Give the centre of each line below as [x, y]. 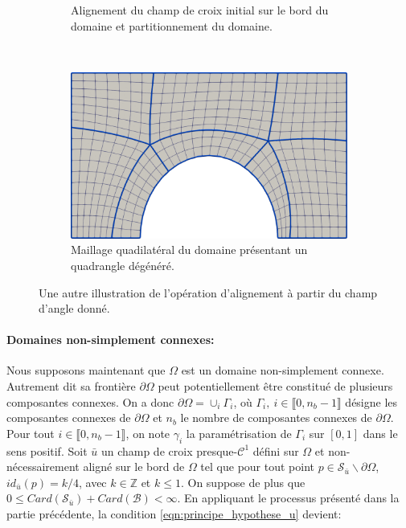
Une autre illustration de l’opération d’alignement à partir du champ [208, 292]
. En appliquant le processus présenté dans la [288, 498]
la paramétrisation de [239, 433]
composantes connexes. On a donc [90, 401]
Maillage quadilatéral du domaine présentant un [189, 250]
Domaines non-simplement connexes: [111, 340]
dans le [380, 433]
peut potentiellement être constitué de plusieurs [275, 386]
